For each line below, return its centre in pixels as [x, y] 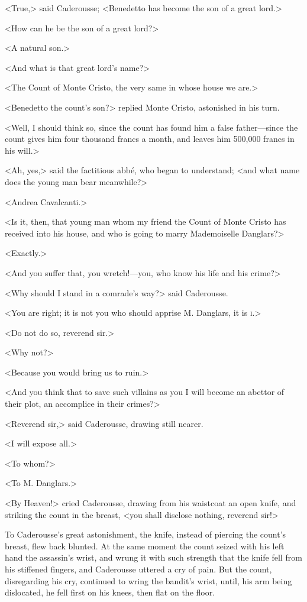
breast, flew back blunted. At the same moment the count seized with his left [145, 546]
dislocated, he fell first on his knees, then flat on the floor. [110, 592]
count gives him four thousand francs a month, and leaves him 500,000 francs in [150, 139]
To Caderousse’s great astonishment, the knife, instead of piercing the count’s [146, 534]
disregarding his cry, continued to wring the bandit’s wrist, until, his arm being [148, 580]
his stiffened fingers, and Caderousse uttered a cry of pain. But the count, [138, 569]
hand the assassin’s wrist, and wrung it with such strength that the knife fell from [153, 557]
